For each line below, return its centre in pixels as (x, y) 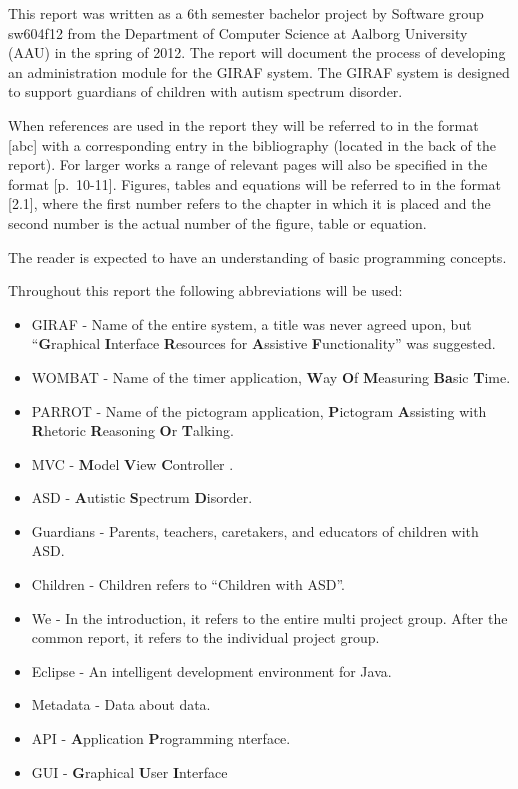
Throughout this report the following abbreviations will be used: (205, 290)
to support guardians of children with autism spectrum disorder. (205, 91)
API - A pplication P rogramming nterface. (161, 738)
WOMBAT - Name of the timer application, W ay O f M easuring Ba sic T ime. (271, 376)
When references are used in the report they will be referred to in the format (243, 124)
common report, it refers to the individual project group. (205, 637)
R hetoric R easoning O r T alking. (132, 430)
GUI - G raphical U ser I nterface (129, 771)
